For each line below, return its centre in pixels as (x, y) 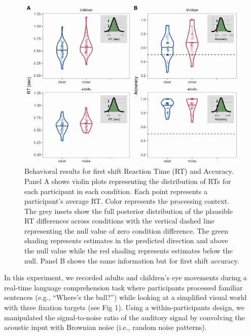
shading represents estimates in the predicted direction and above (126, 240)
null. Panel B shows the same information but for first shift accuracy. (132, 260)
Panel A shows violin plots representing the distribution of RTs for (128, 181)
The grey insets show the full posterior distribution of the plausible (129, 211)
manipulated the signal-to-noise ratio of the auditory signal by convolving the (124, 317)
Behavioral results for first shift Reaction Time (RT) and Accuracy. (129, 171)
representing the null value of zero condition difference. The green (126, 230)
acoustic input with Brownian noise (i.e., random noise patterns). (105, 327)
